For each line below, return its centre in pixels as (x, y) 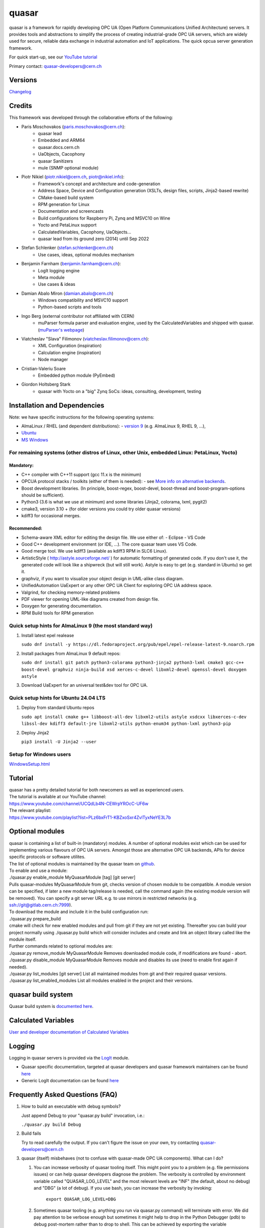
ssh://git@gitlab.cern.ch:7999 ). (40, 905)
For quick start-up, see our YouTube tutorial (53, 57)
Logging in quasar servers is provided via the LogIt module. (69, 1058)
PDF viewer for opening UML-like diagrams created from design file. (90, 599)
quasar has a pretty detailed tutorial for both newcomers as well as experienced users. (96, 790)
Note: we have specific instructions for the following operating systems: (82, 417)
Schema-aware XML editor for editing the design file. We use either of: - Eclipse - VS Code (113, 537)
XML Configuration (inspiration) (70, 346)
